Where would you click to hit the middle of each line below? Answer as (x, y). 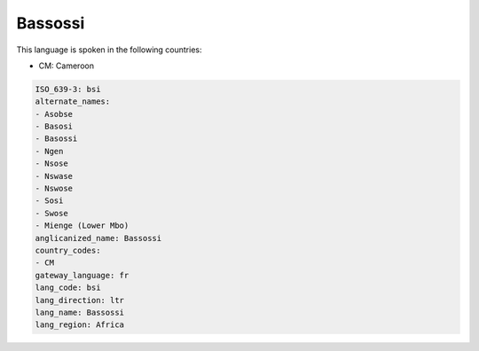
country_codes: (68, 250)
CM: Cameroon (67, 66)
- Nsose (51, 164)
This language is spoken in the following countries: (109, 50)
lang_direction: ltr (79, 300)
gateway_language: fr (82, 275)
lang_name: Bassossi (79, 312)
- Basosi (54, 127)
